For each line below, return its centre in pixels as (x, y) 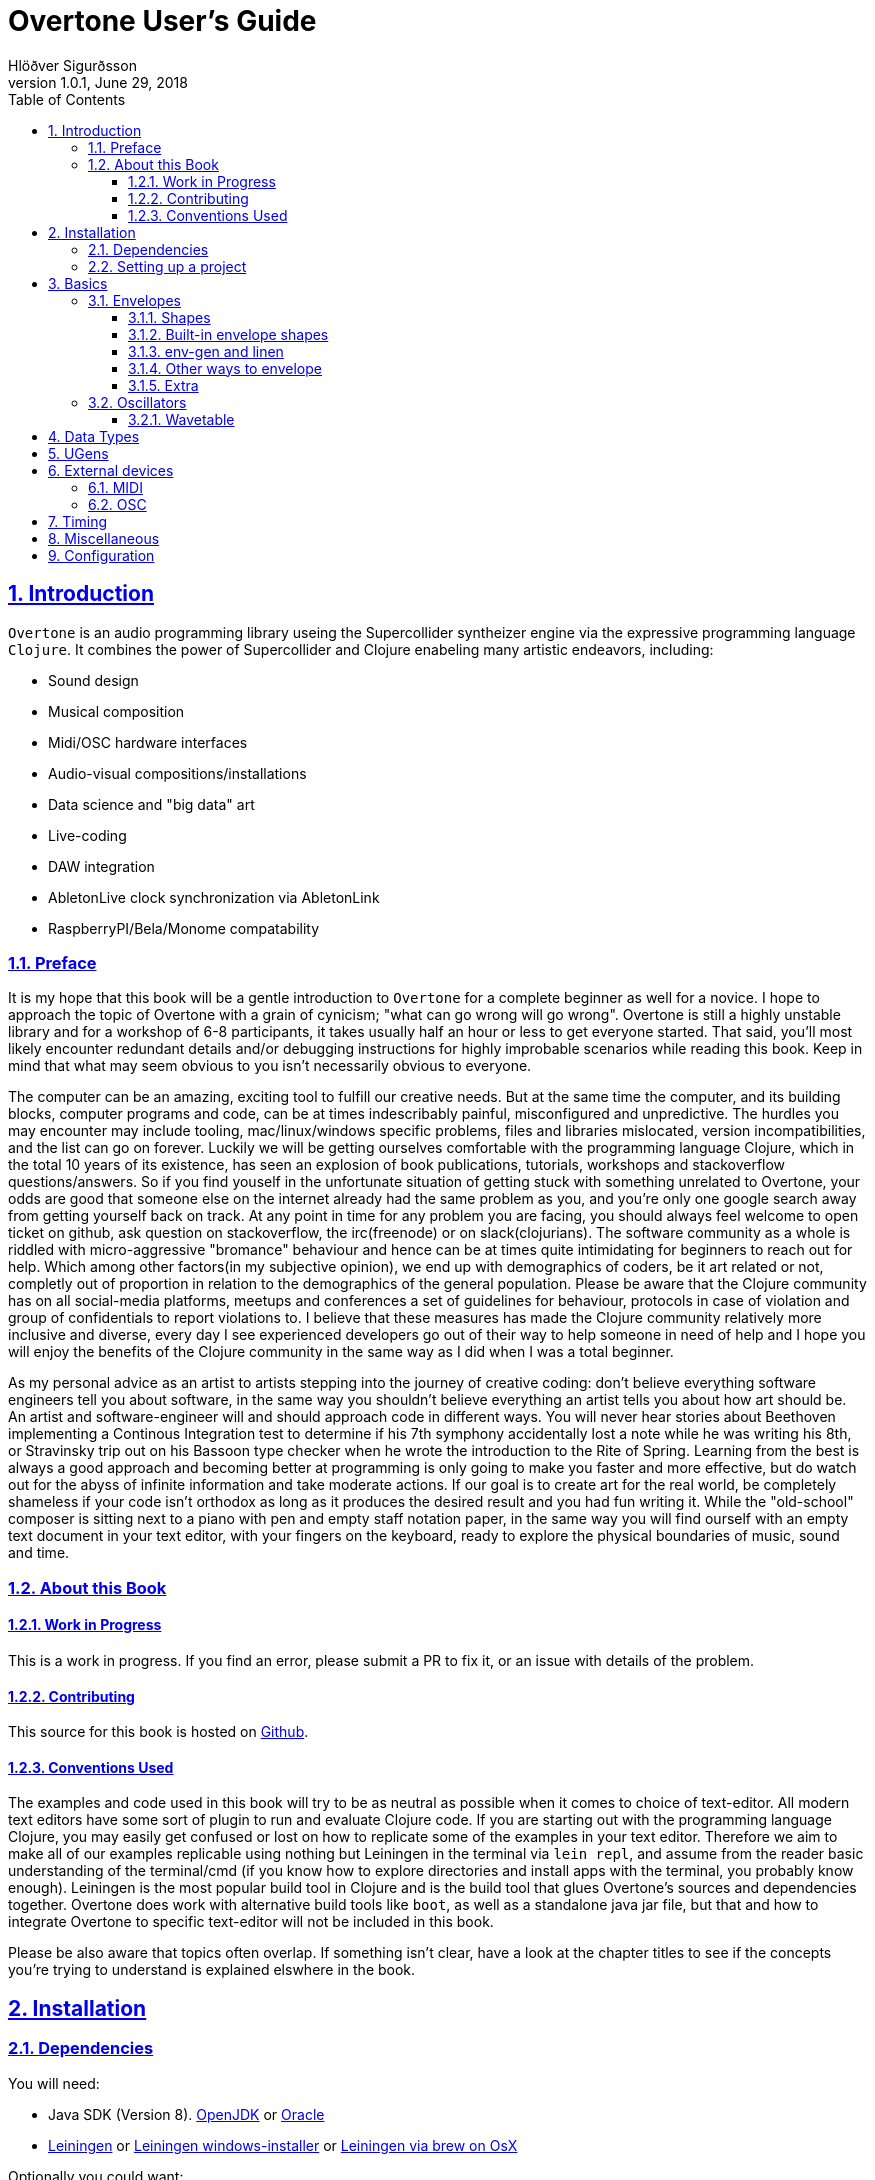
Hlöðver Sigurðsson (72, 65)
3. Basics (78, 283)
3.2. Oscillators (137, 402)
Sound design (93, 680)
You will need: (54, 2083)
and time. (39, 1553)
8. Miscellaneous (104, 538)
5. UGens (78, 453)
